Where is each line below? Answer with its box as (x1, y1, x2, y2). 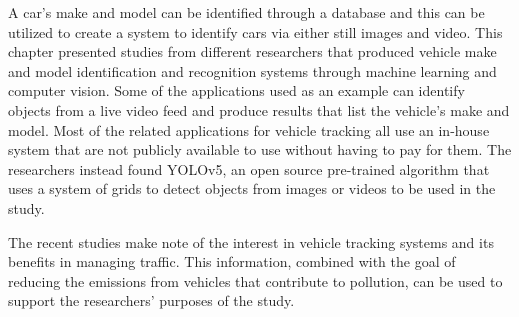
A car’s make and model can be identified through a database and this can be (8, 2, 485, 22)
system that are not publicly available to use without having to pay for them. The (8, 139, 512, 160)
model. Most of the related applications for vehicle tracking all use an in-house (8, 119, 490, 140)
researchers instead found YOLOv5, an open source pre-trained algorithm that (8, 158, 490, 179)
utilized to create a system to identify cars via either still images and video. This (8, 21, 503, 42)
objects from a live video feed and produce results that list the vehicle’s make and (8, 99, 510, 120)
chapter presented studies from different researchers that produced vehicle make (8, 41, 497, 62)
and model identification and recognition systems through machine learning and (8, 60, 497, 81)
